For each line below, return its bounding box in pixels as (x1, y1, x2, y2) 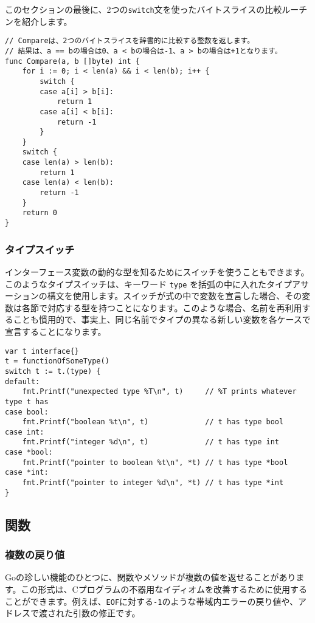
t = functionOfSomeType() (5, 357, 109, 366)
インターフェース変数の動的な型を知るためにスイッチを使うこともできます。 (5, 265, 310, 278)
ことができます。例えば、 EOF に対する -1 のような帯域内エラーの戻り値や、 (5, 594, 299, 607)
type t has (5, 397, 49, 406)
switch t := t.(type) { (5, 367, 101, 376)
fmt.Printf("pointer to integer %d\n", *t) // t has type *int (22, 478, 284, 487)
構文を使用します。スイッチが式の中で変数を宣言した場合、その (47, 289, 302, 302)
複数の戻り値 (5, 547, 65, 562)
